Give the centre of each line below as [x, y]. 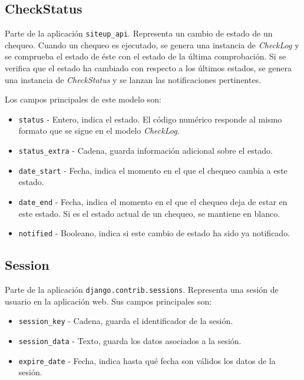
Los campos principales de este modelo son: [83, 99]
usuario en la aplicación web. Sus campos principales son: [108, 301]
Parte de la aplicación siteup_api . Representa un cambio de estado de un [139, 33]
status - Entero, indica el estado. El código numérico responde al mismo [150, 119]
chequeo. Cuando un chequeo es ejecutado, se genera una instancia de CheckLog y [152, 44]
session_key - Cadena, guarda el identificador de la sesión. [126, 321]
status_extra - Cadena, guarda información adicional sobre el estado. [146, 151]
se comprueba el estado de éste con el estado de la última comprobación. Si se [146, 56]
